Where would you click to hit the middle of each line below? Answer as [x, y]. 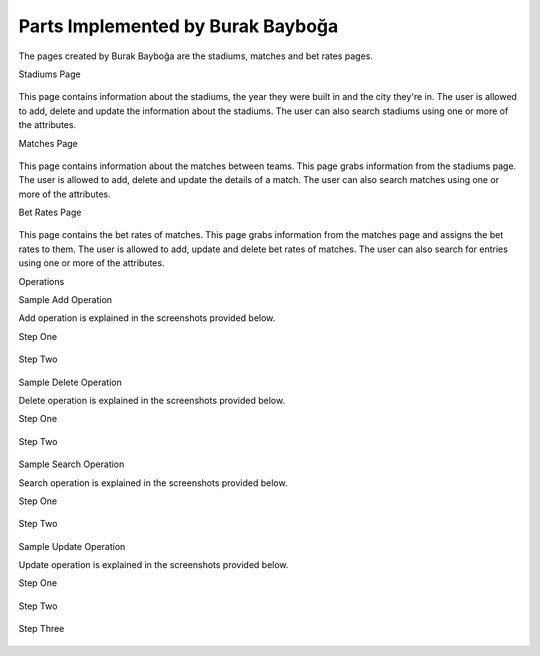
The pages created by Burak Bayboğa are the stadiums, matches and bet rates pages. [196, 56]
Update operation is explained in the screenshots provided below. [153, 565]
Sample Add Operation [65, 300]
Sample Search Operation [71, 464]
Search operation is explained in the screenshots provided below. [153, 482]
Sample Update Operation [72, 546]
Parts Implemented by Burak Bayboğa [178, 26]
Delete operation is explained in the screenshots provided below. [151, 400]
